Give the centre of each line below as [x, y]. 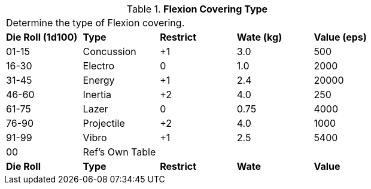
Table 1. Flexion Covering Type [197, 9]
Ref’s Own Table [119, 152]
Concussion [110, 51]
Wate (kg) [259, 37]
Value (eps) [340, 37]
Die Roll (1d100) [42, 37]
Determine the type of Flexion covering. [95, 23]
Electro [99, 66]
